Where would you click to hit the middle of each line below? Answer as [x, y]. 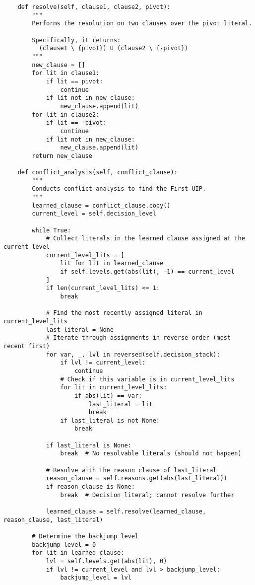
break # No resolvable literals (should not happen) [151, 454]
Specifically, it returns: [76, 40]
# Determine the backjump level [85, 536]
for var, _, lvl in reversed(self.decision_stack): [133, 354]
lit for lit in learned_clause [112, 263]
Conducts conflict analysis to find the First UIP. [119, 189]
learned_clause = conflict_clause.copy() [101, 205]
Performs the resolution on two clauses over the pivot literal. [142, 24]
